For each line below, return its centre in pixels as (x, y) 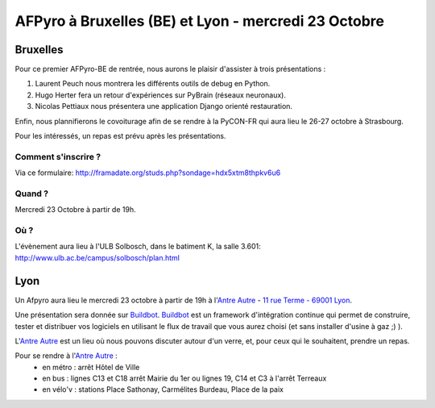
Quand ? (31, 194)
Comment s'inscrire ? (58, 156)
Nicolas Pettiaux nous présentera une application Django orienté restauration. (164, 106)
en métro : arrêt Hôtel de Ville (91, 367)
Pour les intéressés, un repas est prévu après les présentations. (120, 136)
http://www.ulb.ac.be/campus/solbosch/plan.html (97, 257)
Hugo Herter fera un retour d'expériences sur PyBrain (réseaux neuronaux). (160, 95)
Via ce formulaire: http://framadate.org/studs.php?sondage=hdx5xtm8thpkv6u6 (148, 173)
